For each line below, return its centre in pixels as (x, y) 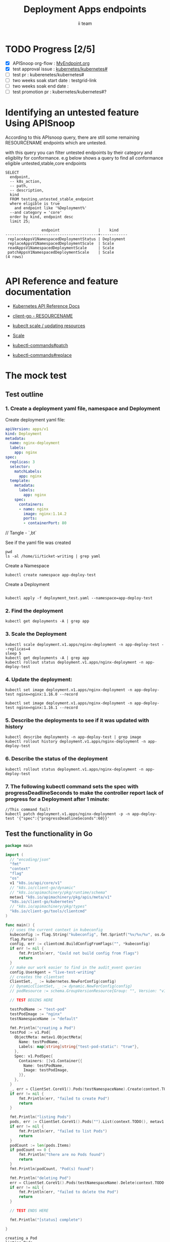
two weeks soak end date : (40, 86)
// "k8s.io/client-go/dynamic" (43, 887)
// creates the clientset (37, 977)
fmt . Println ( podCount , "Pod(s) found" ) (52, 1169)
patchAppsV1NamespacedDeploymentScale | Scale (61, 252)
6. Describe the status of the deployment (56, 759)
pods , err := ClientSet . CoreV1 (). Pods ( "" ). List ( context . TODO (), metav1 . (88, 1122)
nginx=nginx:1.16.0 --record (47, 694)
